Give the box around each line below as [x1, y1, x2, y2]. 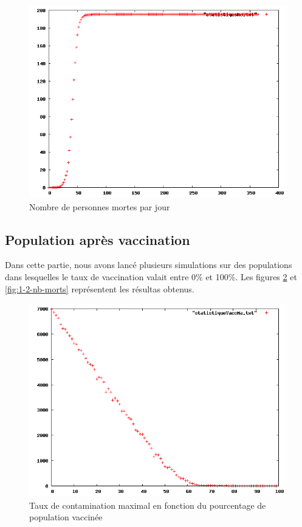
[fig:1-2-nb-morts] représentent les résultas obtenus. [5, 282, 194, 295]
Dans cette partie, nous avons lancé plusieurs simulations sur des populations [5, 258, 292, 271]
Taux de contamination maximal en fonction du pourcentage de [29, 498, 266, 511]
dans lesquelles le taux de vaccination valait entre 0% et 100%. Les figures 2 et [5, 270, 297, 283]
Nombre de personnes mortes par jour [29, 200, 170, 213]
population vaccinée [29, 511, 103, 523]
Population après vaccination [5, 230, 190, 249]
